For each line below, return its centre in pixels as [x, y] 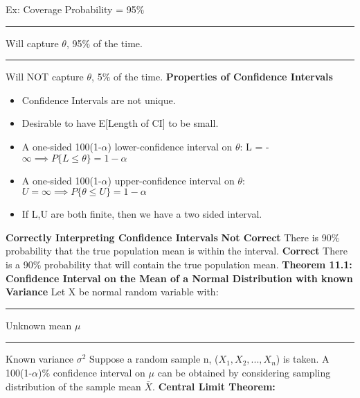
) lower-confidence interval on [170, 146]
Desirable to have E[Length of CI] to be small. [120, 123]
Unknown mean [39, 325]
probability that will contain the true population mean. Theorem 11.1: [198, 264]
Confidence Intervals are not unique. [99, 99]
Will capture [32, 43]
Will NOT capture [45, 77]
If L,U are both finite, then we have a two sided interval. [142, 214]
